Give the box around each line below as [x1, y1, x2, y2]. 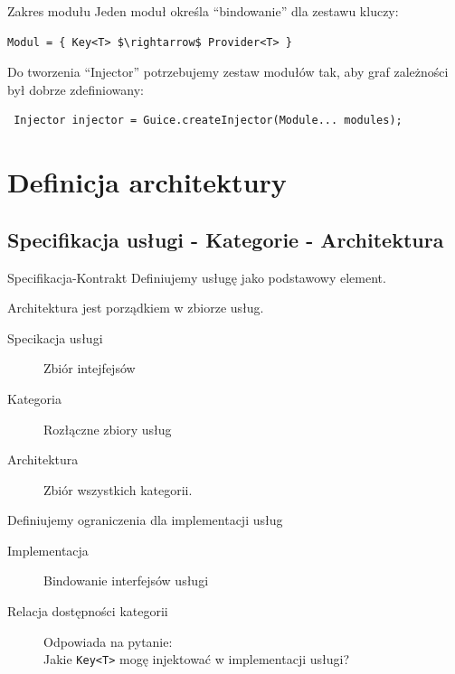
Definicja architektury [7, 164, 287, 201]
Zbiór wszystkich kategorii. [43, 480, 193, 499]
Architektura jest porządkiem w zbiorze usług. [7, 298, 264, 317]
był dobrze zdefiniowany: [7, 80, 144, 98]
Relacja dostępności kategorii [7, 602, 168, 621]
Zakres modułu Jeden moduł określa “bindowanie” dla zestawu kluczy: [7, 2, 399, 20]
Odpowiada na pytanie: [43, 632, 173, 651]
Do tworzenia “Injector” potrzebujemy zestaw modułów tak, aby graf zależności [7, 62, 449, 81]
